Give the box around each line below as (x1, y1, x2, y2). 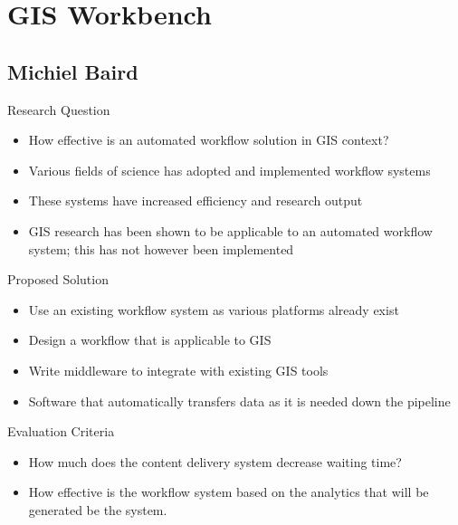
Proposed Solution (7, 270, 109, 289)
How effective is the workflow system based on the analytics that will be (28, 482, 429, 501)
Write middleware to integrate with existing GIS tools (28, 360, 329, 379)
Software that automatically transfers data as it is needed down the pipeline (28, 391, 451, 410)
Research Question (7, 100, 110, 119)
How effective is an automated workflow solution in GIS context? (28, 130, 389, 149)
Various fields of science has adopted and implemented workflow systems (28, 160, 431, 179)
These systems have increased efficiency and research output (28, 191, 363, 210)
